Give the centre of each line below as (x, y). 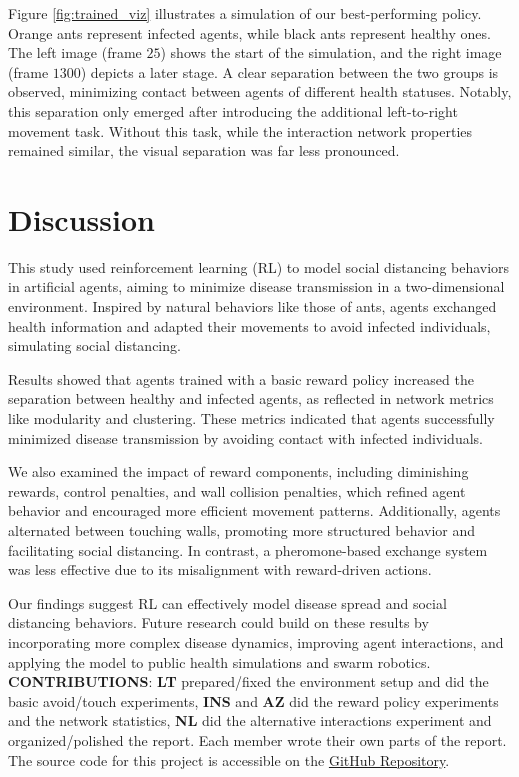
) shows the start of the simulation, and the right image (331, 52)
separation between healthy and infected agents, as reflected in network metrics (251, 398)
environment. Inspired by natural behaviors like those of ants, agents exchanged (252, 306)
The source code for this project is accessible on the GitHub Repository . (229, 759)
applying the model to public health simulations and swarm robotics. (219, 661)
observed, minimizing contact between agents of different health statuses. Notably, (260, 91)
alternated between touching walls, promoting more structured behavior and (242, 530)
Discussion (81, 218)
